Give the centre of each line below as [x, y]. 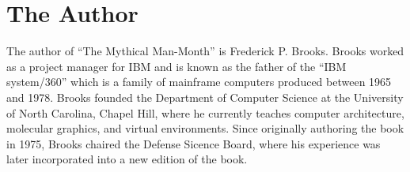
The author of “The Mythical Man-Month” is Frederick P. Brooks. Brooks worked [205, 51]
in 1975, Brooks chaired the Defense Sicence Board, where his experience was [194, 143]
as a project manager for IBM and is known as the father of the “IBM [177, 66]
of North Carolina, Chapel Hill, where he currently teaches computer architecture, [205, 112]
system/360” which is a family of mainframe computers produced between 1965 [199, 82]
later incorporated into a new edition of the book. [127, 159]
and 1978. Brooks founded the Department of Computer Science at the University [205, 97]
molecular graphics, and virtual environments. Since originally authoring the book [205, 128]
